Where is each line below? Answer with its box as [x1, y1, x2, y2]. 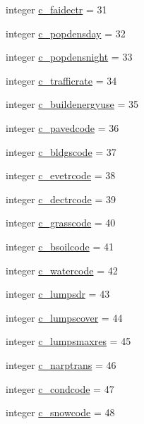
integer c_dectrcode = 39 [6, 191, 116, 206]
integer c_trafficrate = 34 [6, 73, 117, 87]
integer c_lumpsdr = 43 [6, 286, 110, 301]
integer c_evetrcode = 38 [6, 168, 116, 183]
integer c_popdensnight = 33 [6, 49, 133, 64]
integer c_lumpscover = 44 [6, 310, 123, 325]
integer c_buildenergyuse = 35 [6, 97, 138, 111]
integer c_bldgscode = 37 [6, 144, 116, 159]
